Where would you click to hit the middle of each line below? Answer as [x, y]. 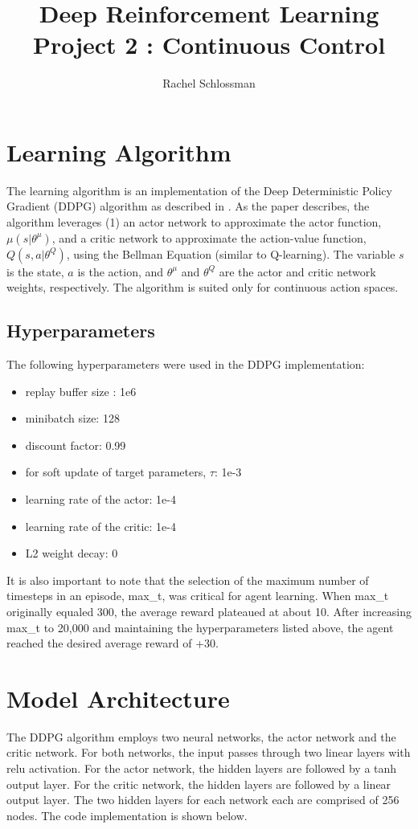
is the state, [35, 271]
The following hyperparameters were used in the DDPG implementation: [186, 364]
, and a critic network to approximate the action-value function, [209, 237]
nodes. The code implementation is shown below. [127, 815]
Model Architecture [118, 698]
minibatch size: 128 [72, 418]
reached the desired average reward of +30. [113, 643]
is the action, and [121, 271]
